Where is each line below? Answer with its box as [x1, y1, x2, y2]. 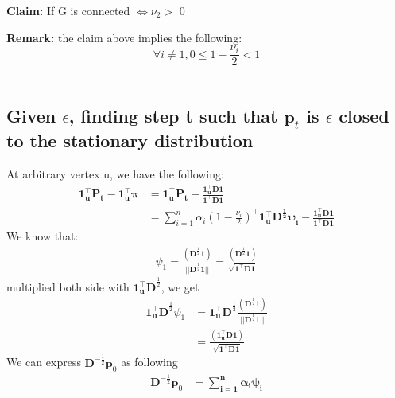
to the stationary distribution [6, 128, 254, 153]
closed [339, 103, 389, 128]
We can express [6, 353, 81, 370]
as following [121, 353, 178, 370]
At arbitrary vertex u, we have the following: [6, 166, 224, 182]
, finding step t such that [68, 103, 278, 128]
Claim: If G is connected [6, 2, 130, 18]
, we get [161, 278, 199, 295]
